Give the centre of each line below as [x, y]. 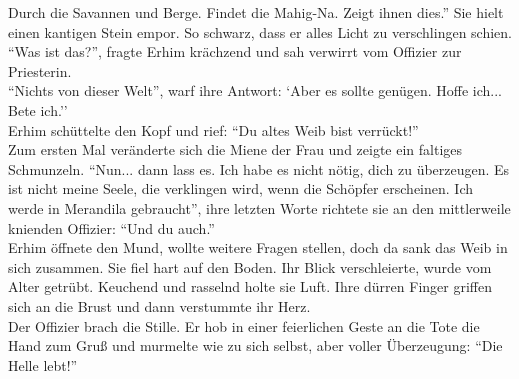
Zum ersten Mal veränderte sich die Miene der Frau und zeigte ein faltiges [235, 149]
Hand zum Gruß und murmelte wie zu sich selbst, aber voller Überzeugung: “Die [255, 345]
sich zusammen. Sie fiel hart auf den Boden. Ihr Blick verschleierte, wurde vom [250, 266]
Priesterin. [40, 70]
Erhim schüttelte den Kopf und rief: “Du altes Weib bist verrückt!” [213, 129]
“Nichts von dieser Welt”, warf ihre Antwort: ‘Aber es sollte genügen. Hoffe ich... [255, 90]
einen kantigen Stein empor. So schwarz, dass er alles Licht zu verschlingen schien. [260, 31]
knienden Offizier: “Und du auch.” [111, 227]
